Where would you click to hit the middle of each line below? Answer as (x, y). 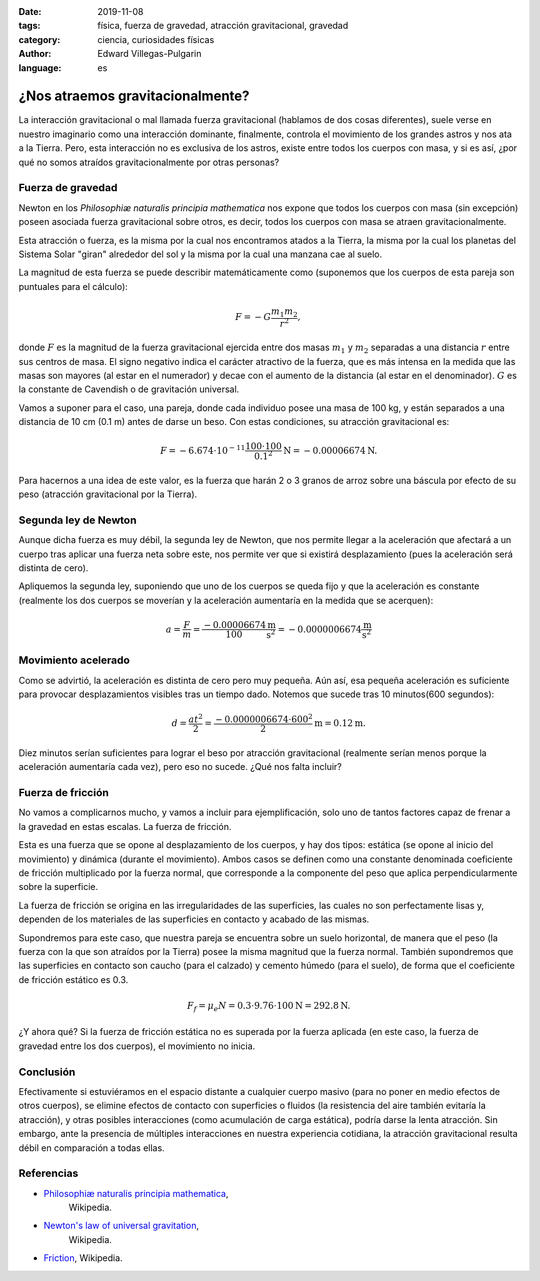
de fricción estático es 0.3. (73, 979)
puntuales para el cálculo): (73, 286)
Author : (35, 54)
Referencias (48, 1173)
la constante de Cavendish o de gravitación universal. (129, 389)
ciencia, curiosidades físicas (156, 39)
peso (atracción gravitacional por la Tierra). (108, 494)
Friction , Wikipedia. (83, 1258)
